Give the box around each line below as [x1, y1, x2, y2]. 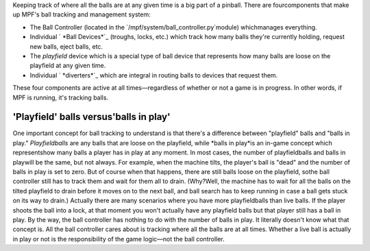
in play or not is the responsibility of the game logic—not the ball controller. [12, 235, 225, 243]
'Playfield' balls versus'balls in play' [12, 111, 171, 123]
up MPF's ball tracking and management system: [12, 10, 151, 19]
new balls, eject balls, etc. [29, 42, 103, 51]
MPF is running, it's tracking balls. [12, 93, 109, 101]
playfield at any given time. [29, 62, 106, 70]
